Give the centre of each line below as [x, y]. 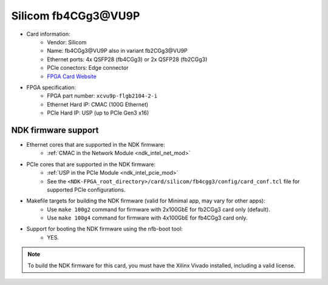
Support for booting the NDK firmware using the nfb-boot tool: [104, 229]
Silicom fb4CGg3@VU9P [76, 16]
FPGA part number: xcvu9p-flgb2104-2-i [102, 96]
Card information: [48, 34]
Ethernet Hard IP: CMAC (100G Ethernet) [98, 104]
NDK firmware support [55, 130]
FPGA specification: [51, 87]
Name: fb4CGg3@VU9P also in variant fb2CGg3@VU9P [117, 51]
